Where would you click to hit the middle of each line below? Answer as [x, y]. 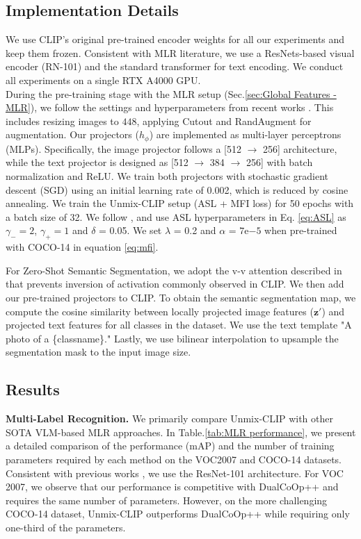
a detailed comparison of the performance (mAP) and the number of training [170, 446]
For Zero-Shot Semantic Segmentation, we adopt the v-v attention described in [174, 270]
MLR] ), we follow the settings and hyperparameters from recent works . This [170, 107]
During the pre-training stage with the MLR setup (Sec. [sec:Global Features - [171, 93]
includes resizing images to [62, 121]
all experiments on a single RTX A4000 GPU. [103, 80]
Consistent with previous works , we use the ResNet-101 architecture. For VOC [175, 473]
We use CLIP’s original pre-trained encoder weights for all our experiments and [175, 39]
